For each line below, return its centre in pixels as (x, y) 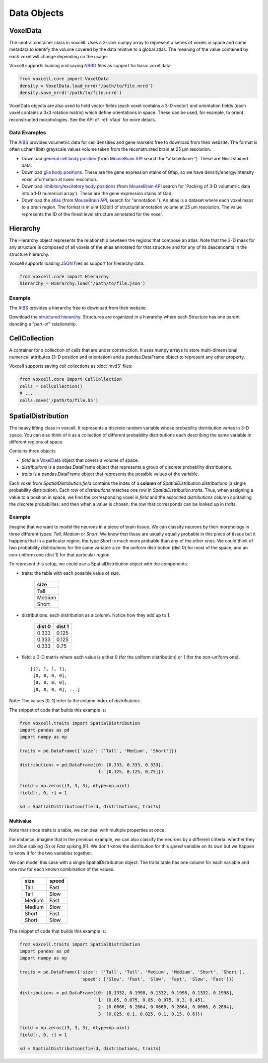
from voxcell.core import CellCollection (71, 379)
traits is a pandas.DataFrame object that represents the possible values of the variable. (110, 474)
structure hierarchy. (29, 254)
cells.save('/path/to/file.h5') (59, 400)
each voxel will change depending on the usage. (59, 56)
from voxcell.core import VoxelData (64, 79)
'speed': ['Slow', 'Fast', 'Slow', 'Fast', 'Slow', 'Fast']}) (157, 979)
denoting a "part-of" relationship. (43, 324)
